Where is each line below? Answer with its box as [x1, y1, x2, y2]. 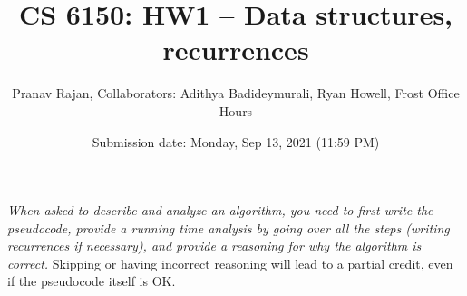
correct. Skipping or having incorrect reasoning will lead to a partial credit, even [7, 253, 453, 272]
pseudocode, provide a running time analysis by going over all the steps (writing [7, 218, 450, 237]
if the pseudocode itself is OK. [7, 271, 176, 291]
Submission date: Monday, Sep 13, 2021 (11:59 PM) [92, 132, 380, 151]
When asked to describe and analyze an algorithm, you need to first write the [7, 201, 433, 220]
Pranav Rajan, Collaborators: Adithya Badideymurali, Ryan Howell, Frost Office [12, 84, 460, 103]
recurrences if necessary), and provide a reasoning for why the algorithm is [7, 236, 422, 255]
